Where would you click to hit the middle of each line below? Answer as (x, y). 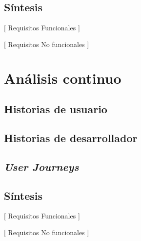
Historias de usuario (56, 109)
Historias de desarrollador (71, 137)
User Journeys (41, 166)
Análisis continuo (63, 78)
